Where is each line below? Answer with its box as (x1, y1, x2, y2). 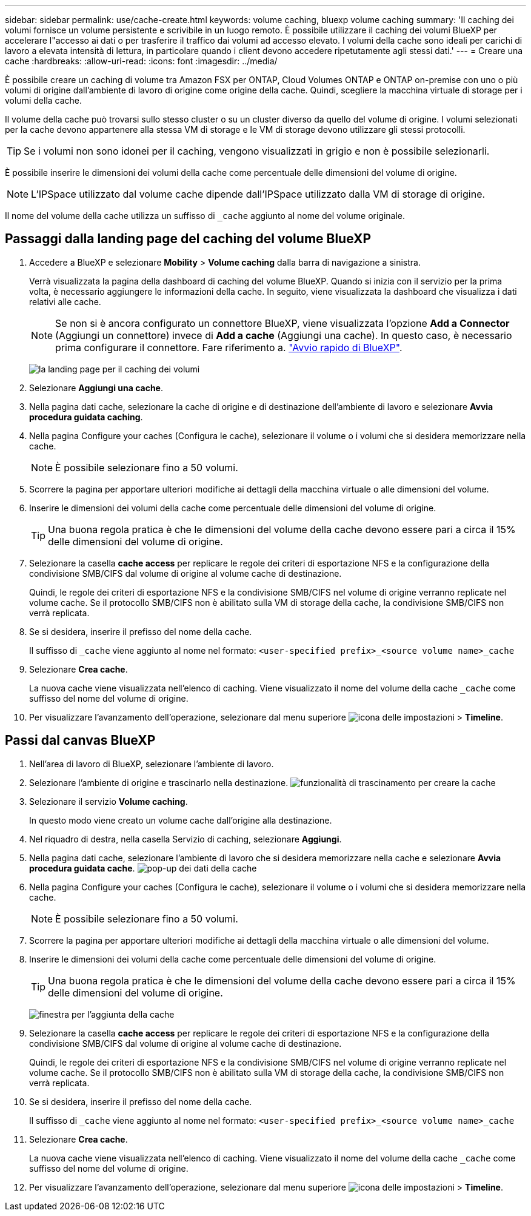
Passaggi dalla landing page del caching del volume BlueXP (5, 231, 372, 247)
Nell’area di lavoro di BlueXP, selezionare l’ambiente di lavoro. (29, 758, 274, 769)
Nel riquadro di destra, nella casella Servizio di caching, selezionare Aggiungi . (29, 833, 342, 844)
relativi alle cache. (29, 296, 101, 307)
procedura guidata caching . (29, 411, 143, 422)
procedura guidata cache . (29, 862, 135, 873)
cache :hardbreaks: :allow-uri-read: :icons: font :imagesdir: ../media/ (5, 56, 278, 66)
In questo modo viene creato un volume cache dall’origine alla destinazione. (29, 815, 332, 825)
